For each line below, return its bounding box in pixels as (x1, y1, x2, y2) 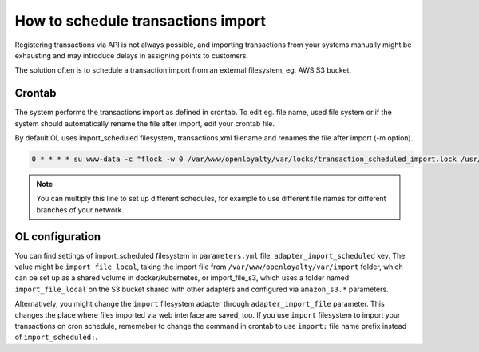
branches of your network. (36, 204, 124, 215)
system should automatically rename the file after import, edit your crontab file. (14, 118, 275, 128)
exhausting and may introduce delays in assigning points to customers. (14, 50, 249, 60)
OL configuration (14, 230, 101, 243)
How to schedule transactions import (14, 12, 267, 30)
